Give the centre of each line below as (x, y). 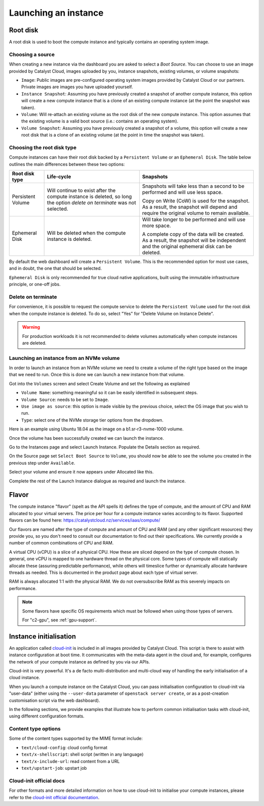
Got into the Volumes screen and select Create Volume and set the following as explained (99, 383)
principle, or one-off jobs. (35, 284)
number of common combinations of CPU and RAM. (61, 543)
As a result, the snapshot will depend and (190, 207)
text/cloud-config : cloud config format (64, 747)
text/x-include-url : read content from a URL (70, 761)
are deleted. (34, 343)
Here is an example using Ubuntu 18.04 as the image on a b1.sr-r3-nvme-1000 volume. (96, 429)
